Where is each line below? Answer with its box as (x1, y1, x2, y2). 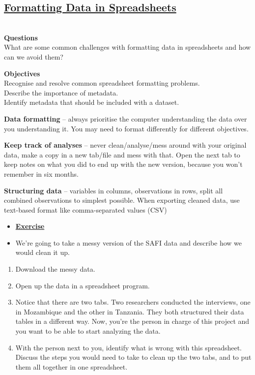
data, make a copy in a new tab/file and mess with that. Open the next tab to (4, 149, 240, 159)
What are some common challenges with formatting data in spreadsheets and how (4, 42, 251, 52)
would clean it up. (15, 247, 70, 257)
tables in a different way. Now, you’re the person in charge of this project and (15, 316, 250, 326)
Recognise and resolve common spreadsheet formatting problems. (4, 78, 200, 88)
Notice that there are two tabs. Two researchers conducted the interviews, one (15, 297, 251, 307)
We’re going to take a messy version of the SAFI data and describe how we (15, 237, 242, 248)
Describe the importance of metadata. (4, 87, 118, 97)
